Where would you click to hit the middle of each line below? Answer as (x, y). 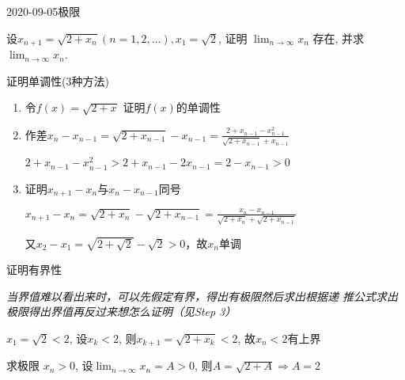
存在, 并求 (339, 38)
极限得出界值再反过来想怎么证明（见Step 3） (121, 312)
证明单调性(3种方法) (58, 80)
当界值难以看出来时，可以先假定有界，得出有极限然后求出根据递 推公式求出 (202, 296)
